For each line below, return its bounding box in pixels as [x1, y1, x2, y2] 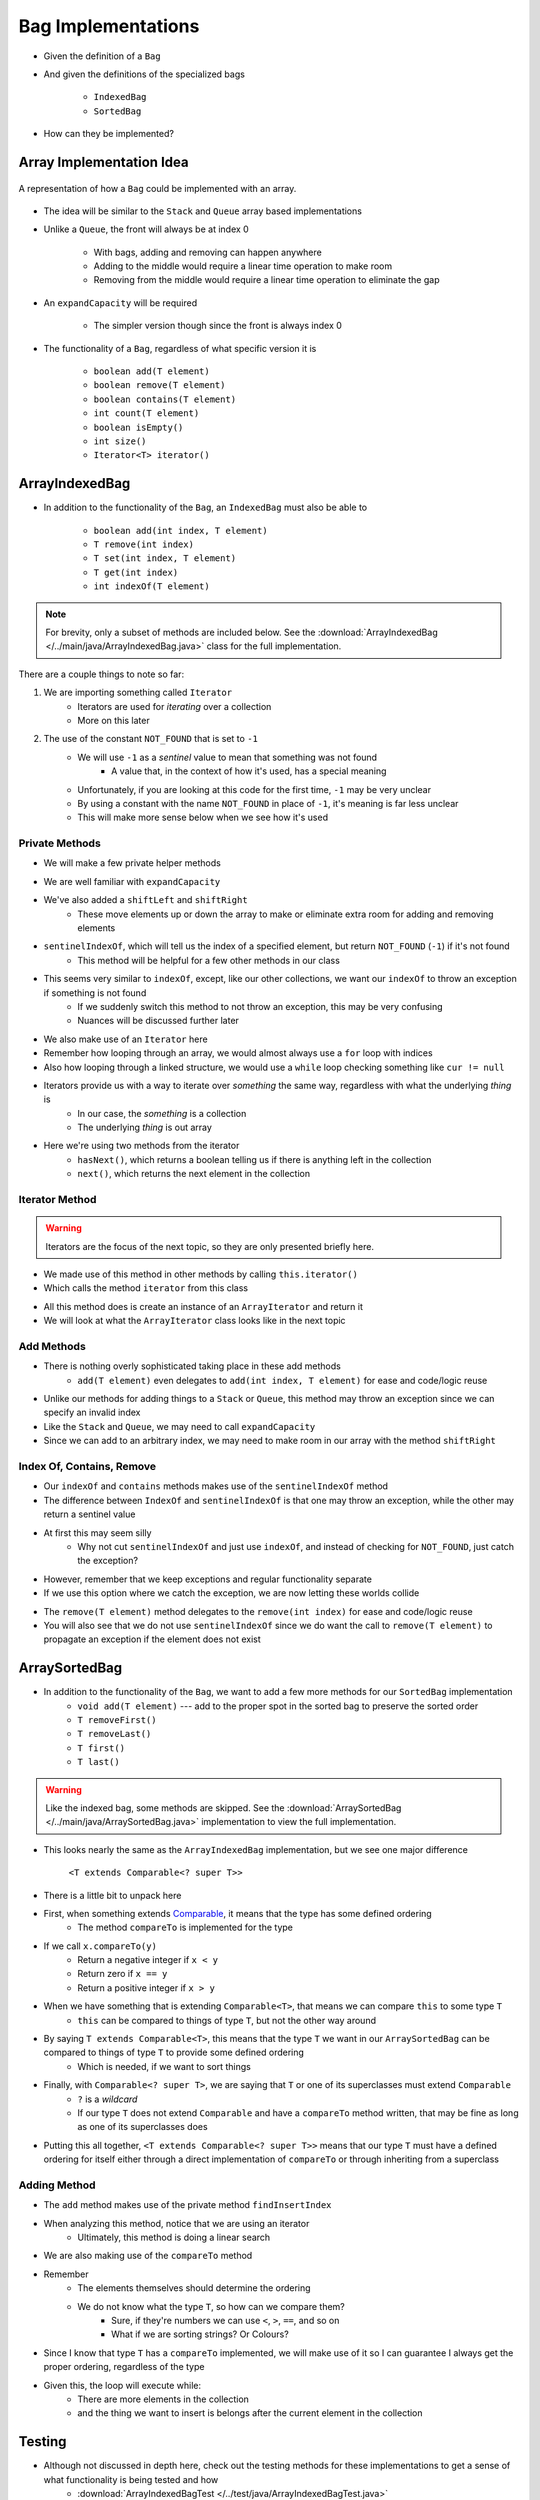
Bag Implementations [18, 15, 200, 37]
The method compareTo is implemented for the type [77, 1921, 294, 1934]
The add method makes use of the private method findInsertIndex [43, 2199, 332, 2211]
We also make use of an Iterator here [43, 1033, 209, 1045]
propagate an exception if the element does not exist [43, 1633, 262, 1645]
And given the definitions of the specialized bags [43, 68, 245, 80]
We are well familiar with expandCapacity [43, 875, 221, 887]
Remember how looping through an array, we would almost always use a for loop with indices [43, 1047, 434, 1059]
